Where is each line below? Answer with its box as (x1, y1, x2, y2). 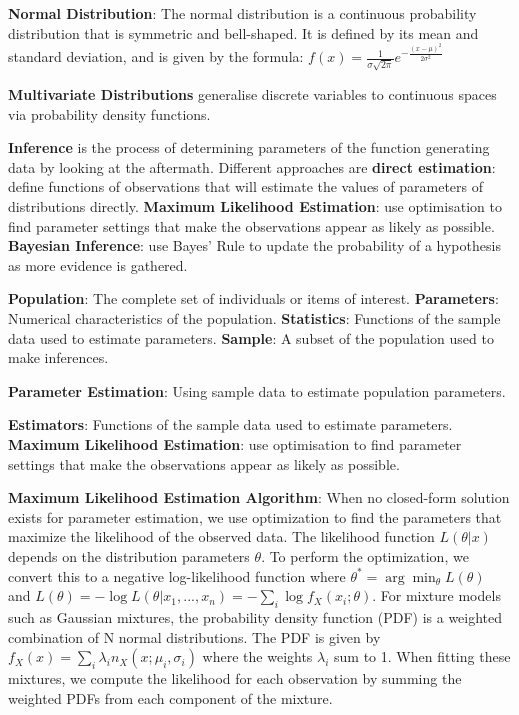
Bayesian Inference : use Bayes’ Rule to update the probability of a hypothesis (8, 235, 501, 256)
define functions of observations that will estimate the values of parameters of (8, 176, 484, 197)
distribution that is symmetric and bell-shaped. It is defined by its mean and (8, 22, 479, 43)
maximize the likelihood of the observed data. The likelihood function (8, 526, 435, 547)
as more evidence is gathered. (8, 254, 188, 275)
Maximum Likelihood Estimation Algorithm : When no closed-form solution (8, 487, 510, 508)
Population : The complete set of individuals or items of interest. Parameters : (8, 288, 499, 309)
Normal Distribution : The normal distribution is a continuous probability (8, 3, 477, 23)
